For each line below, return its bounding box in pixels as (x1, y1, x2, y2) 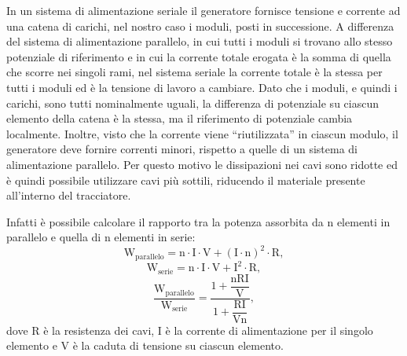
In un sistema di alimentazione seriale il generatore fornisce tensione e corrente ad (6, 2, 401, 18)
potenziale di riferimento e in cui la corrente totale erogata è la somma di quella (6, 48, 391, 64)
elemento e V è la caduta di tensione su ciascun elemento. (6, 337, 284, 354)
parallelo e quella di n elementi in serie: (6, 229, 196, 245)
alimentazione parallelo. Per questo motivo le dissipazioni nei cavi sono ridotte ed (6, 156, 398, 172)
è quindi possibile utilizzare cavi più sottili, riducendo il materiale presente (6, 171, 365, 188)
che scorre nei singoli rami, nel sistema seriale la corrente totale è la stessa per (6, 64, 383, 80)
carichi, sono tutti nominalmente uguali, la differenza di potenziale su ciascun (6, 94, 379, 111)
